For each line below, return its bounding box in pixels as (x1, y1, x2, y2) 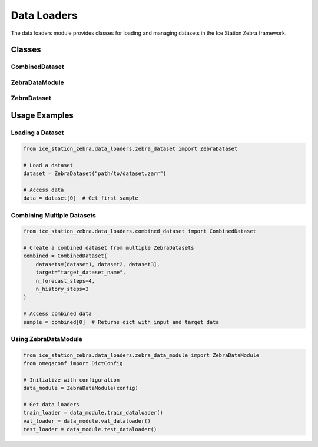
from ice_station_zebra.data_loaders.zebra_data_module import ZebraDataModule (23, 352, 260, 359)
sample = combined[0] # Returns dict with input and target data (23, 319, 219, 325)
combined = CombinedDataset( (23, 253, 108, 259)
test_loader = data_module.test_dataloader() (23, 426, 157, 433)
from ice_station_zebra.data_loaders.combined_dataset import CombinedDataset (23, 228, 256, 235)
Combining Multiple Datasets (11, 211, 97, 219)
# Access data (23, 186, 64, 193)
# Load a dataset (23, 162, 74, 168)
